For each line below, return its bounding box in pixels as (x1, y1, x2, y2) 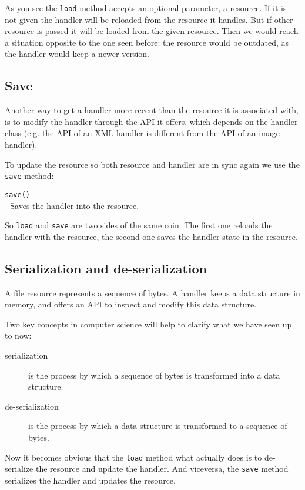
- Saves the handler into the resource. (5, 199, 139, 211)
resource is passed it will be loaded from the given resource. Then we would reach (5, 25, 299, 37)
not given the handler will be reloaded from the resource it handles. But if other (5, 13, 293, 25)
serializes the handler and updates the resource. (5, 474, 176, 486)
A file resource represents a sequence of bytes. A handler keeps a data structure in (5, 286, 300, 299)
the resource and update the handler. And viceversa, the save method (35, 462, 289, 475)
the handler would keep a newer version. (5, 48, 149, 60)
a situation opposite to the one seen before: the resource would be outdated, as (5, 36, 289, 48)
